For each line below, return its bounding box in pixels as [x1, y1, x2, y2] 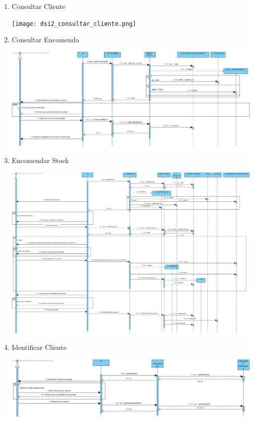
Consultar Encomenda [11, 34, 79, 45]
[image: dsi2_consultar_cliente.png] [11, 20, 136, 27]
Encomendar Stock [11, 155, 69, 166]
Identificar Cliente [11, 342, 66, 352]
